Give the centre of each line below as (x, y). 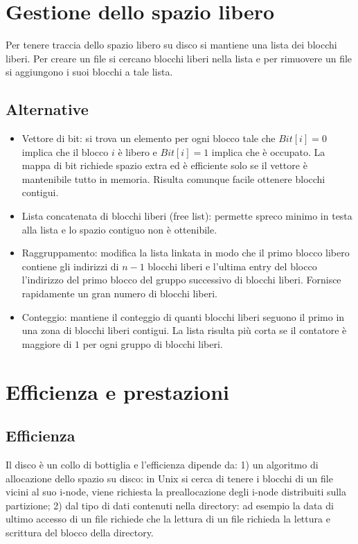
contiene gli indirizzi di (70, 266)
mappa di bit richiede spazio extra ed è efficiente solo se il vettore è (164, 165)
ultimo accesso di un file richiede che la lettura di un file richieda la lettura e (168, 519)
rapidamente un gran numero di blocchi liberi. (119, 293)
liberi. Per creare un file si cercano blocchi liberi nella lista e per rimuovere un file (179, 58)
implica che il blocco (65, 151)
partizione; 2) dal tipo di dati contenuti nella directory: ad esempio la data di (170, 505)
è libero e (137, 151)
